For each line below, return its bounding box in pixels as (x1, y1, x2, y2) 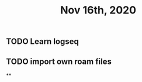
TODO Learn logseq (6, 36, 79, 47)
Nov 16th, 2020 (60, 4, 136, 17)
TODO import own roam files (6, 56, 112, 66)
